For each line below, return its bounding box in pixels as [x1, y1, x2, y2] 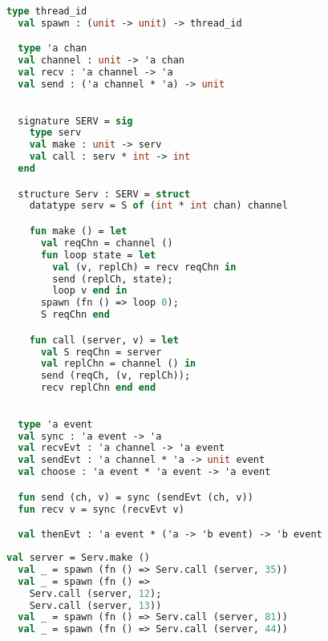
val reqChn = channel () [40, 237, 173, 249]
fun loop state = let [40, 249, 156, 261]
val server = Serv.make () [6, 552, 150, 563]
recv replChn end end [40, 382, 156, 394]
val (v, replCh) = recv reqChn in [52, 261, 237, 273]
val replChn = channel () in [40, 358, 196, 370]
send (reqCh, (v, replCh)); [40, 370, 191, 382]
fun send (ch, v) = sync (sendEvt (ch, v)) [18, 491, 253, 503]
